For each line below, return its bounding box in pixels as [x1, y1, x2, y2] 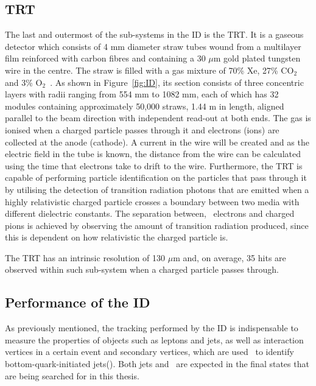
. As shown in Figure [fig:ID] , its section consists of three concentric [50, 75, 304, 88]
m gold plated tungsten [213, 52, 301, 65]
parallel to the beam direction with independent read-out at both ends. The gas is [5, 111, 311, 124]
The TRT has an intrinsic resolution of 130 [5, 251, 166, 264]
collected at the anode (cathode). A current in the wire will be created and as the [5, 135, 309, 148]
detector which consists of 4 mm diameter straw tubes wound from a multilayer [5, 40, 301, 52]
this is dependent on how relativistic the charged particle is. [5, 231, 228, 244]
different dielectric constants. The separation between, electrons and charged [5, 207, 295, 220]
